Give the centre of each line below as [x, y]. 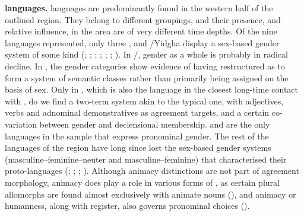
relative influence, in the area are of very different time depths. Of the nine [141, 31]
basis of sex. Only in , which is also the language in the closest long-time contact [151, 89]
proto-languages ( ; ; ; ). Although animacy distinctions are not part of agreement [152, 171]
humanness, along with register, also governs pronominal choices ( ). [127, 206]
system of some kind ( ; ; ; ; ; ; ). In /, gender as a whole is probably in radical [146, 54]
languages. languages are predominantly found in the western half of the [139, 8]
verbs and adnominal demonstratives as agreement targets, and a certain [137, 112]
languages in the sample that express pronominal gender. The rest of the [137, 136]
